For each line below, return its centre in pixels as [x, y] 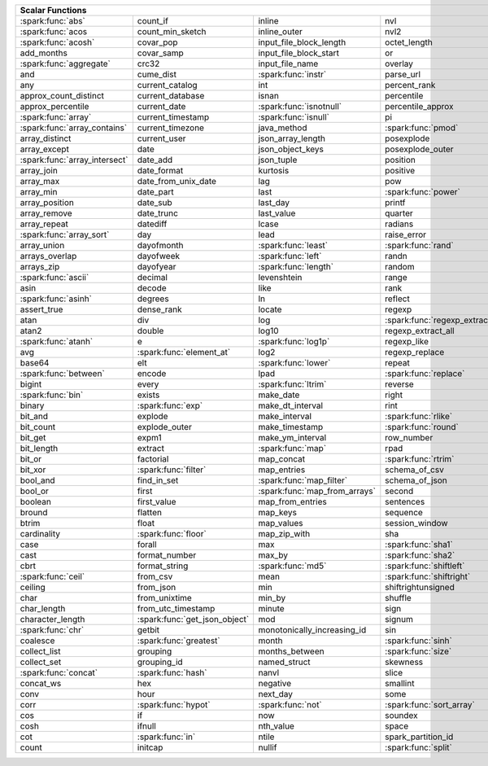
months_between [291, 651]
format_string [163, 566]
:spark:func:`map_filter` [303, 480]
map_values [281, 523]
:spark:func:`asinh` [56, 299]
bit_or [31, 459]
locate [270, 309]
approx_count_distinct [62, 96]
